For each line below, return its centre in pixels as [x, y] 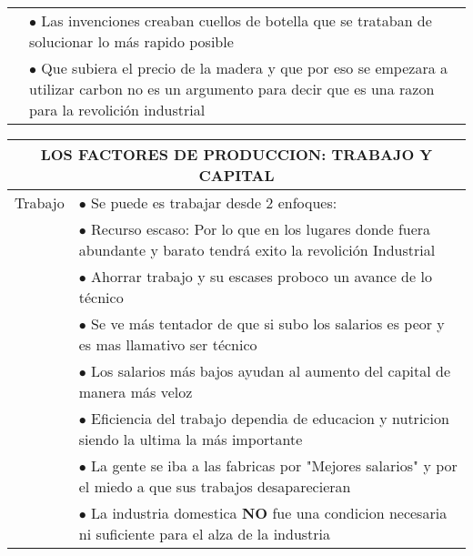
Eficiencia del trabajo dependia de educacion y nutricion [270, 418]
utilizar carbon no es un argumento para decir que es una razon [232, 89]
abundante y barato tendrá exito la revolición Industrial [257, 250]
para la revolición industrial [117, 110]
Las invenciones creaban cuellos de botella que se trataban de [236, 20]
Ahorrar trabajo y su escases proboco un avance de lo [262, 276]
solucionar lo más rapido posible [131, 41]
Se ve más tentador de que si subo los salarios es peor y [268, 323]
